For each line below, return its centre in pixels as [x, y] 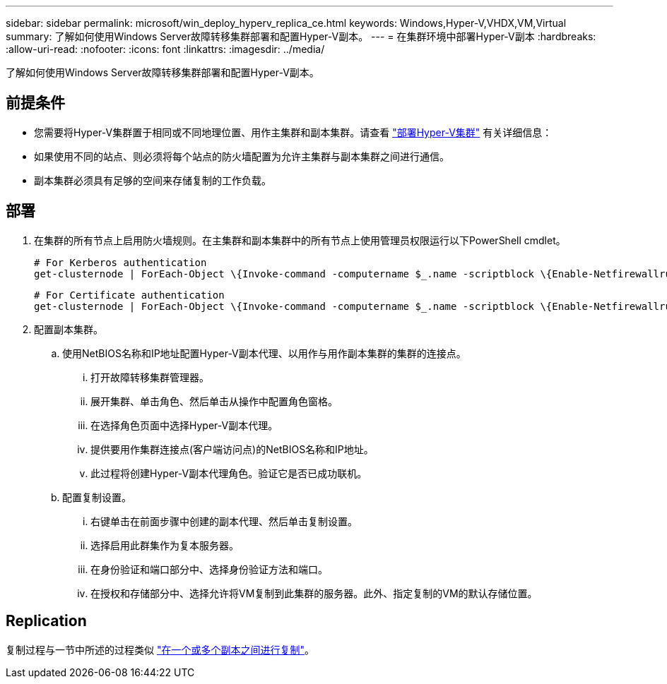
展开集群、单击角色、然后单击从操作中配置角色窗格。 [214, 401]
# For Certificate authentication [129, 295]
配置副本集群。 [69, 329]
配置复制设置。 [97, 497]
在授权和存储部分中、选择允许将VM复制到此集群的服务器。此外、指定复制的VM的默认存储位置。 [314, 593]
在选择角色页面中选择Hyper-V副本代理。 [184, 425]
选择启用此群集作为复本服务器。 [165, 545]
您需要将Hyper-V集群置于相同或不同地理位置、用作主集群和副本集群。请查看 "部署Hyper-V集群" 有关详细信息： [293, 132]
